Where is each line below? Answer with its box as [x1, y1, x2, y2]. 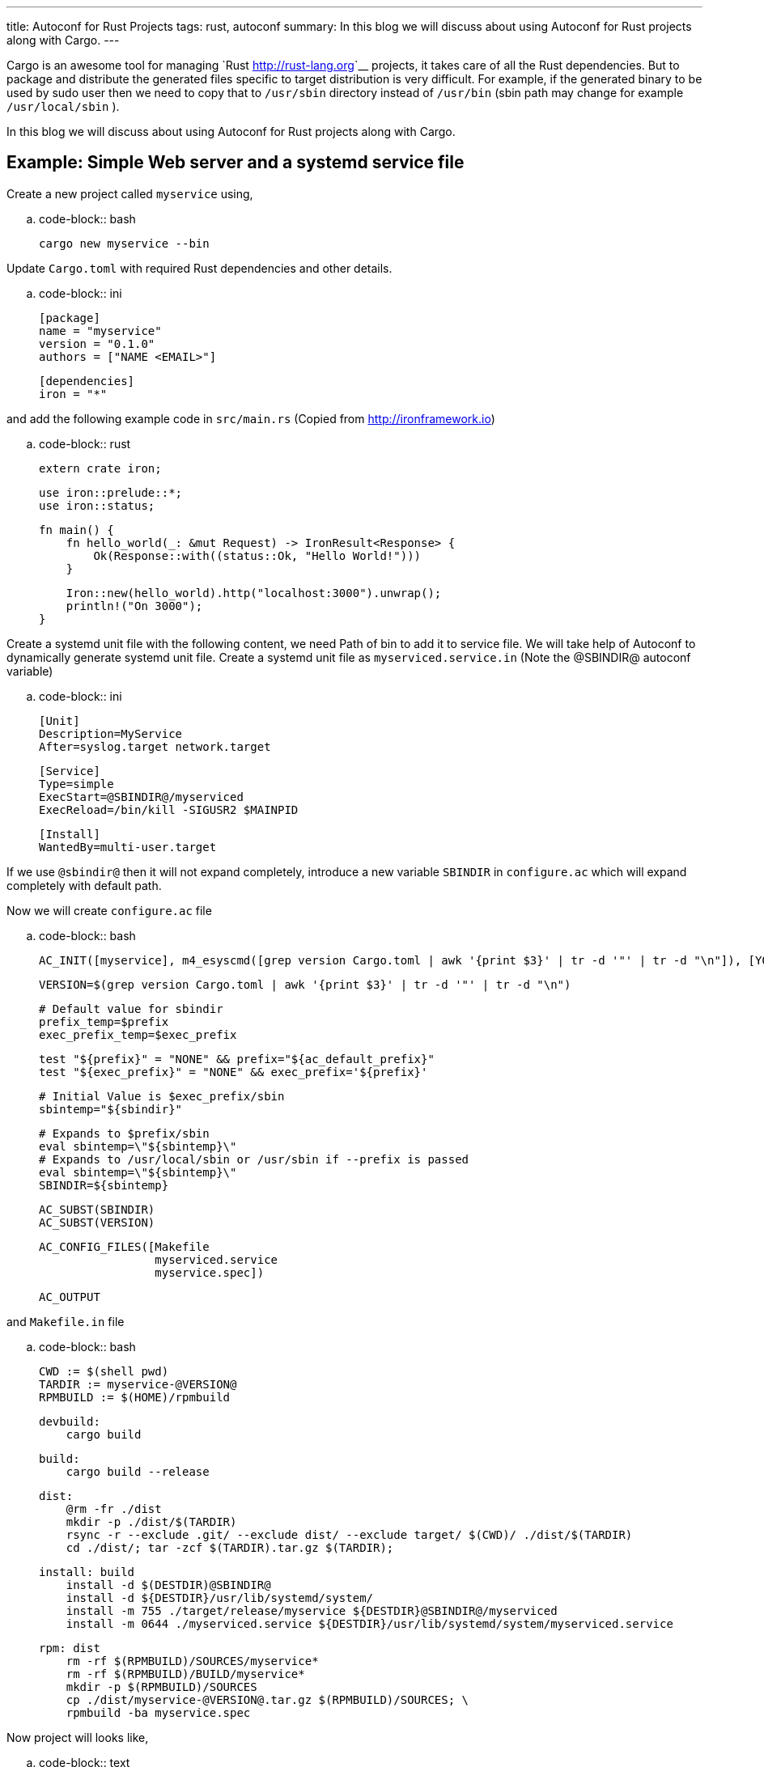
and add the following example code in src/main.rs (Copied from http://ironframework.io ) [6, 411, 495, 426]
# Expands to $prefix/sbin [39, 1126, 210, 1140]
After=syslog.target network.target [39, 739, 271, 753]
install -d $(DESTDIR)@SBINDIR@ [66, 1578, 271, 1591]
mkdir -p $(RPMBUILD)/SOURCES [66, 1680, 257, 1693]
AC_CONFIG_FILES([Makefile [39, 1239, 210, 1253]
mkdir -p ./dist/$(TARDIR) [66, 1515, 237, 1528]
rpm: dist [39, 1641, 100, 1655]
